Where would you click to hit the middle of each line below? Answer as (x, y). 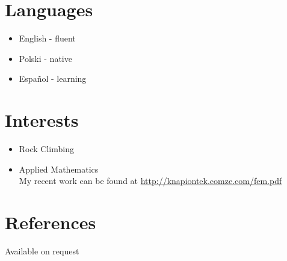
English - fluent (47, 38)
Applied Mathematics (59, 169)
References (51, 222)
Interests (42, 120)
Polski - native (45, 58)
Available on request (42, 250)
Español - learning (53, 78)
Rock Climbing (46, 149)
